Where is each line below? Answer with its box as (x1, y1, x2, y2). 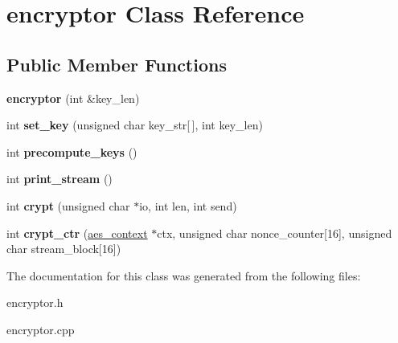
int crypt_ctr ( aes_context (6, 224, 148, 241)
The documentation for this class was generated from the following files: (6, 267, 361, 284)
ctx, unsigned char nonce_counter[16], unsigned (157, 224, 392, 241)
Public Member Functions (6, 51, 227, 76)
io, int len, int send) (139, 197, 237, 214)
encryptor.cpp (6, 321, 75, 337)
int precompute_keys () (6, 143, 137, 160)
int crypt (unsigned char (6, 197, 130, 214)
